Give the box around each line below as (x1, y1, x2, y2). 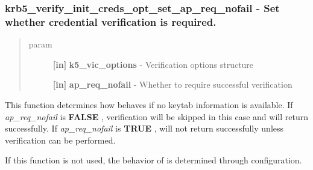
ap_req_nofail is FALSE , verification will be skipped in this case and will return (5, 110, 308, 123)
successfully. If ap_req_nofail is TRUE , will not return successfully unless (5, 122, 284, 135)
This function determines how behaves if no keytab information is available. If (5, 98, 293, 111)
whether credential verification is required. (5, 14, 217, 29)
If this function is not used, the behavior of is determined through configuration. (5, 154, 302, 166)
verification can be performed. (5, 133, 116, 146)
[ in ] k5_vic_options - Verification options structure (52, 58, 254, 70)
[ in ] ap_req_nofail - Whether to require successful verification (52, 78, 292, 91)
